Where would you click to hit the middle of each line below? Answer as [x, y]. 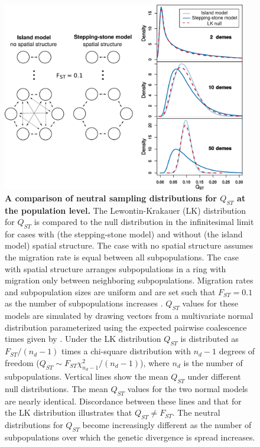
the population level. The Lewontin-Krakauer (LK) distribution [125, 210]
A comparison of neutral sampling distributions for [111, 198]
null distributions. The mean [56, 388]
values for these [210, 303]
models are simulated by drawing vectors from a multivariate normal [129, 316]
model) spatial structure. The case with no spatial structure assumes [129, 245]
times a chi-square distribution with [126, 351]
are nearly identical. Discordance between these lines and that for [123, 401]
